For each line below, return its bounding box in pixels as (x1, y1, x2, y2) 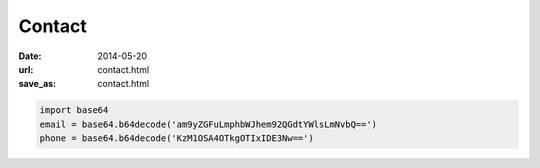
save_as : (18, 78, 57, 90)
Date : (18, 50, 42, 62)
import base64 (39, 105, 109, 116)
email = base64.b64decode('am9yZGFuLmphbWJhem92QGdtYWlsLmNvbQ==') (39, 118, 378, 130)
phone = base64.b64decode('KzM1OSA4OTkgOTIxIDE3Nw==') (39, 133, 314, 144)
